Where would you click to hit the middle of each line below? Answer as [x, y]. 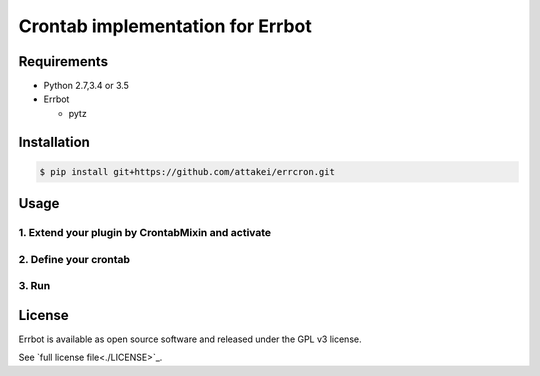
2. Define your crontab [74, 259]
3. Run [34, 286]
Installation [54, 141]
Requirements [63, 61]
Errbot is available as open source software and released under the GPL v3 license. [190, 339]
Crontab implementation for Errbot [165, 26]
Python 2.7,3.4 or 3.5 [86, 86]
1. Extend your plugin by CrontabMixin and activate [145, 233]
